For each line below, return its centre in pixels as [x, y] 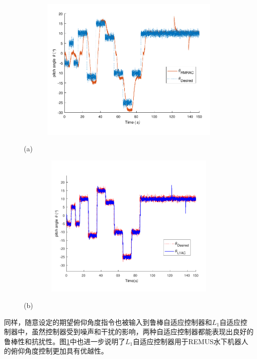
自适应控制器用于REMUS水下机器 [187, 341]
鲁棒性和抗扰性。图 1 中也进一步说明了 [65, 341]
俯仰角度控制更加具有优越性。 [59, 351]
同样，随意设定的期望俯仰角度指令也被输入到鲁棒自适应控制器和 [108, 322]
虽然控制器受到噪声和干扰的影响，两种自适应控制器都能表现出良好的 [142, 332]
